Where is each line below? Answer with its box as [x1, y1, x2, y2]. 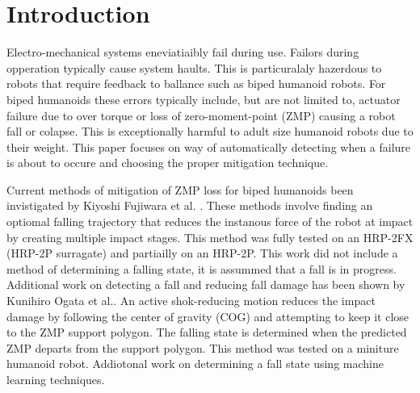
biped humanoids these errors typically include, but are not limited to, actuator [6, 90, 401, 107]
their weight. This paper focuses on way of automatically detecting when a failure [6, 138, 411, 155]
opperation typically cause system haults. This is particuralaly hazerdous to [6, 59, 382, 76]
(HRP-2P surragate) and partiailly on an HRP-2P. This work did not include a [6, 245, 398, 261]
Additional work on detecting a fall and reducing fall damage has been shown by [6, 276, 405, 293]
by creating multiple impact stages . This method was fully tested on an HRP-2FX [6, 228, 414, 245]
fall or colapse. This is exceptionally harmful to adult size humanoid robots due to [6, 123, 414, 140]
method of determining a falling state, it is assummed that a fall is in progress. [6, 260, 397, 277]
